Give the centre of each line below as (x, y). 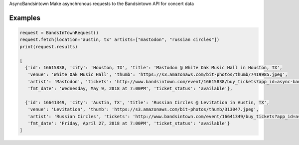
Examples (25, 18)
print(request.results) (49, 47)
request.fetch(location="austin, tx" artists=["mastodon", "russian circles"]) (120, 40)
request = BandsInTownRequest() (59, 33)
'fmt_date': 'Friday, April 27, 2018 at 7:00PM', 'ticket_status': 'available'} (129, 124)
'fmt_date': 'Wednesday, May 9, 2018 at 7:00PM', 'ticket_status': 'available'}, (130, 89)
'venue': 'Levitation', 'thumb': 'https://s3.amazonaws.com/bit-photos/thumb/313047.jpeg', (143, 109)
